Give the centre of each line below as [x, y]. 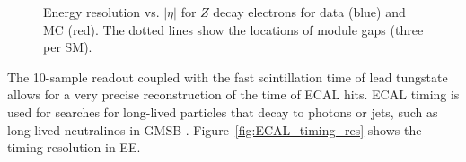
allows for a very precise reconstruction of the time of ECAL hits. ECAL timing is [233, 94]
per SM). [68, 47]
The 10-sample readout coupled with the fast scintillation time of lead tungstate [228, 77]
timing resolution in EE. [74, 147]
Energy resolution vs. [101, 12]
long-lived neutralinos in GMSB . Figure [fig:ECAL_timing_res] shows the [215, 129]
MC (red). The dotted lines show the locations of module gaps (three [233, 29]
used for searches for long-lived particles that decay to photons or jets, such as [223, 111]
